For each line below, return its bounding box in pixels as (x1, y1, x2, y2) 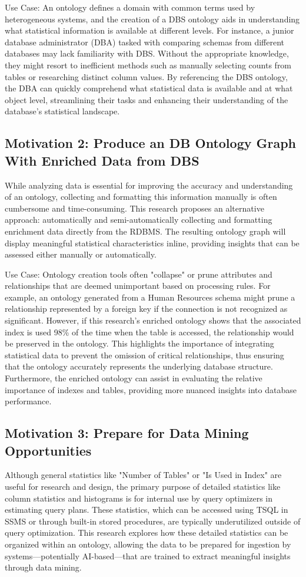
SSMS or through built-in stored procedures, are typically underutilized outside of (5, 515, 301, 527)
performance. (5, 395, 52, 407)
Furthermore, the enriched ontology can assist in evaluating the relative (5, 372, 262, 384)
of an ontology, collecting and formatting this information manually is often (5, 190, 277, 203)
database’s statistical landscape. (5, 105, 120, 117)
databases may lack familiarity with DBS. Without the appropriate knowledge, (5, 47, 289, 60)
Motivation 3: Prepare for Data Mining (5, 424, 249, 442)
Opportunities (5, 441, 92, 459)
